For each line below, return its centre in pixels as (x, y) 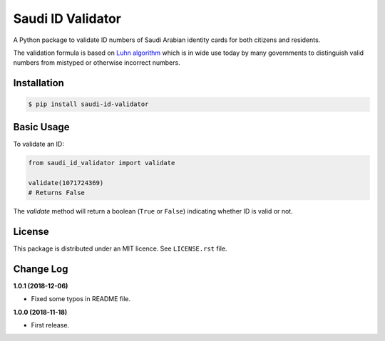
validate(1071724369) (66, 183)
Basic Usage (41, 127)
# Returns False (57, 193)
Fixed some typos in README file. (81, 299)
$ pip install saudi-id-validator (88, 104)
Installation (38, 83)
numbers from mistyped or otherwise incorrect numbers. (97, 63)
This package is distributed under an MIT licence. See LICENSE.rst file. (120, 248)
